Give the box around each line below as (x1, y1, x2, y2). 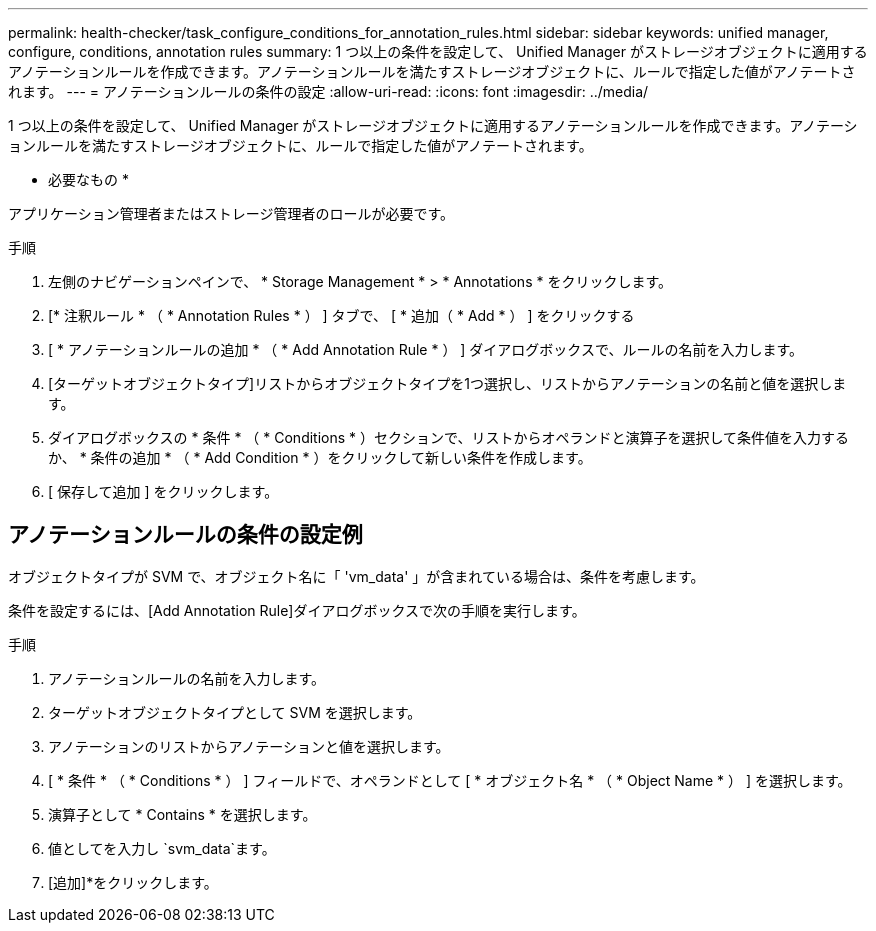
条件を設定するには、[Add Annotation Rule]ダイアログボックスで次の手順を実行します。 (8, 601, 586, 619)
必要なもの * (48, 171, 129, 188)
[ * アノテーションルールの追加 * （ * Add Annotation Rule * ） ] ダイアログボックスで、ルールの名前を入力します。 (48, 341, 803, 358)
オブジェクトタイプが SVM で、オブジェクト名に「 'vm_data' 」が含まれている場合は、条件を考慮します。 (8, 567, 705, 585)
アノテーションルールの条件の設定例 (8, 522, 363, 548)
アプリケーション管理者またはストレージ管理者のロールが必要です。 (8, 205, 455, 222)
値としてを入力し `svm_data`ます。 (48, 839, 276, 857)
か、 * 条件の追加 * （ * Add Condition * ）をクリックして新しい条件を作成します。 (48, 449, 592, 466)
